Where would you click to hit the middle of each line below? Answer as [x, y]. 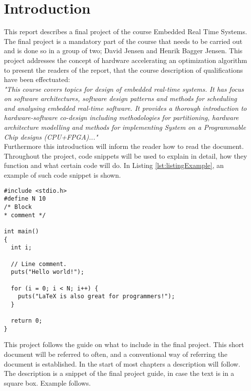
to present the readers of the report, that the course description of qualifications [124, 70]
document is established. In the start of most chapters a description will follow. [122, 363]
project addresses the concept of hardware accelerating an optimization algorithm [126, 60]
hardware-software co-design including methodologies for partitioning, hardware [121, 117]
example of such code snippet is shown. [62, 175]
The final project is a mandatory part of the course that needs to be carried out [123, 41]
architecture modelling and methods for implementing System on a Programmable [125, 127]
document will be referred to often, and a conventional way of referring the [116, 354]
